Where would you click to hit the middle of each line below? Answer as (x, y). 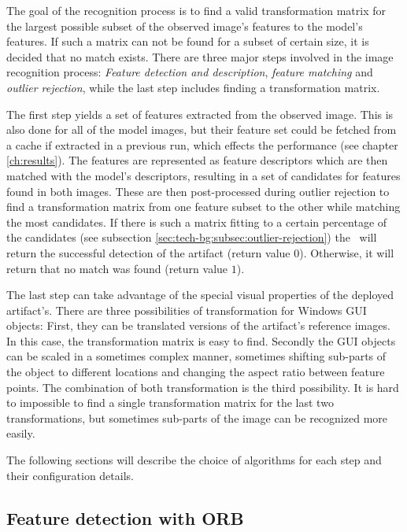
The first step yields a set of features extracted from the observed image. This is (200, 114)
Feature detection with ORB (125, 517)
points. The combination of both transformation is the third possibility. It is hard (203, 387)
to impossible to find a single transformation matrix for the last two (170, 403)
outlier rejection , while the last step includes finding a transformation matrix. (193, 87)
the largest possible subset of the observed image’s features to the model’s (185, 26)
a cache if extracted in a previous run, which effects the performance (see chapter (202, 144)
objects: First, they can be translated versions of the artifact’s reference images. (198, 325)
